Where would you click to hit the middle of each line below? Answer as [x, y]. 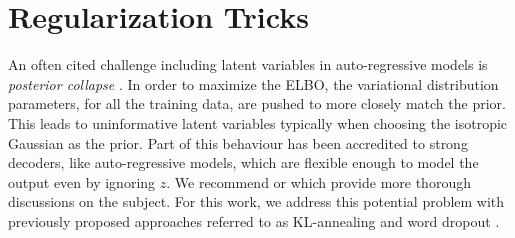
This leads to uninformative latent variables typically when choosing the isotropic [258, 122]
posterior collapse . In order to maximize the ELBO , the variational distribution [253, 83]
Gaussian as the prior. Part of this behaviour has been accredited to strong [238, 142]
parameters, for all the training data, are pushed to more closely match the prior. [257, 103]
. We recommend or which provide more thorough [318, 181]
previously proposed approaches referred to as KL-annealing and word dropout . [254, 220]
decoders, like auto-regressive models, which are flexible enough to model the [243, 162]
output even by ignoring [82, 181]
